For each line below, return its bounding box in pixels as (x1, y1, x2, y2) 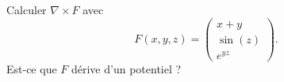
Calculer (6, 2, 47, 17)
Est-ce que (6, 60, 57, 76)
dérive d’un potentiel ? (71, 60, 182, 76)
